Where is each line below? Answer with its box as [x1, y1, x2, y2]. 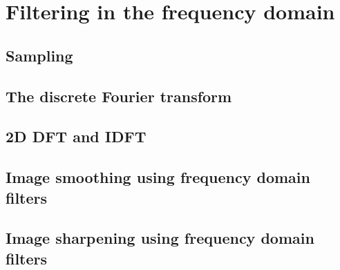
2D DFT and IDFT [6, 126, 147, 147]
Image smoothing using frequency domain [6, 166, 310, 188]
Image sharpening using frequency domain [6, 227, 314, 249]
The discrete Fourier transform [6, 85, 232, 106]
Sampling [6, 44, 73, 66]
